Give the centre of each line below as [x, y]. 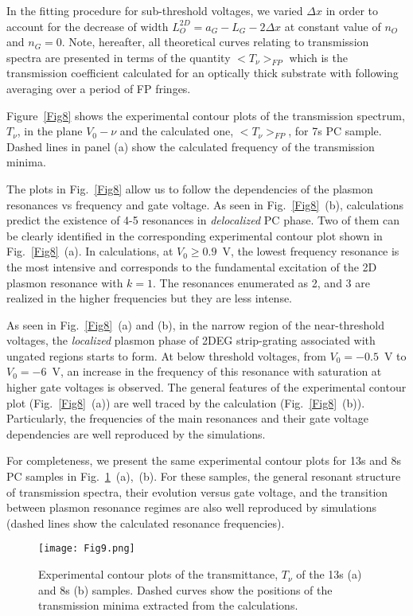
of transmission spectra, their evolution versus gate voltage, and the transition [197, 491]
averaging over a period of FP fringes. [99, 88]
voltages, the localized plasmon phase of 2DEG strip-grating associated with [191, 340]
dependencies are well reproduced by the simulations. [136, 433]
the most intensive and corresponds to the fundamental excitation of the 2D [192, 266]
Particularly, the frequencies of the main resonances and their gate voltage [187, 418]
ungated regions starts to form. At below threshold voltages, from [166, 355]
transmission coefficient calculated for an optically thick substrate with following [203, 73]
